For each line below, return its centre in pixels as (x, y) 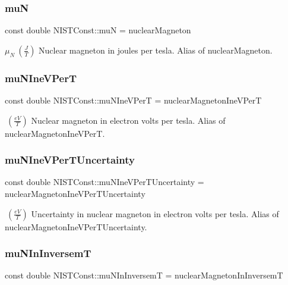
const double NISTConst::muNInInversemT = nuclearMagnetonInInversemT (144, 275)
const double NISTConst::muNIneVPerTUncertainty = (105, 182)
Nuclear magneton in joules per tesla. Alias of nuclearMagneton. (156, 50)
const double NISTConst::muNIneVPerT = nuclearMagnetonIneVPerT (133, 100)
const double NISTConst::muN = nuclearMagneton (98, 30)
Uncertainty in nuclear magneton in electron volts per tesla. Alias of (155, 213)
